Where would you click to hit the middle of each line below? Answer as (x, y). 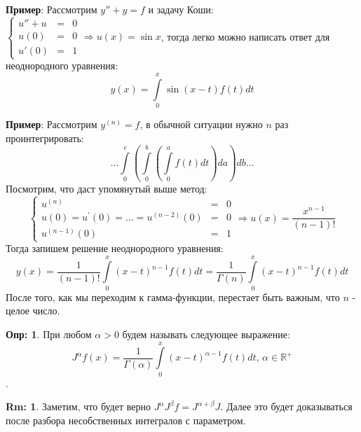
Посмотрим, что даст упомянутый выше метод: (107, 188)
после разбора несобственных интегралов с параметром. (126, 420)
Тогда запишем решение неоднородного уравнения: (115, 248)
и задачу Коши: (181, 9)
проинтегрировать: (45, 138)
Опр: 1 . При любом (49, 334)
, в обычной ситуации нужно (201, 124)
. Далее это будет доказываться (286, 406)
